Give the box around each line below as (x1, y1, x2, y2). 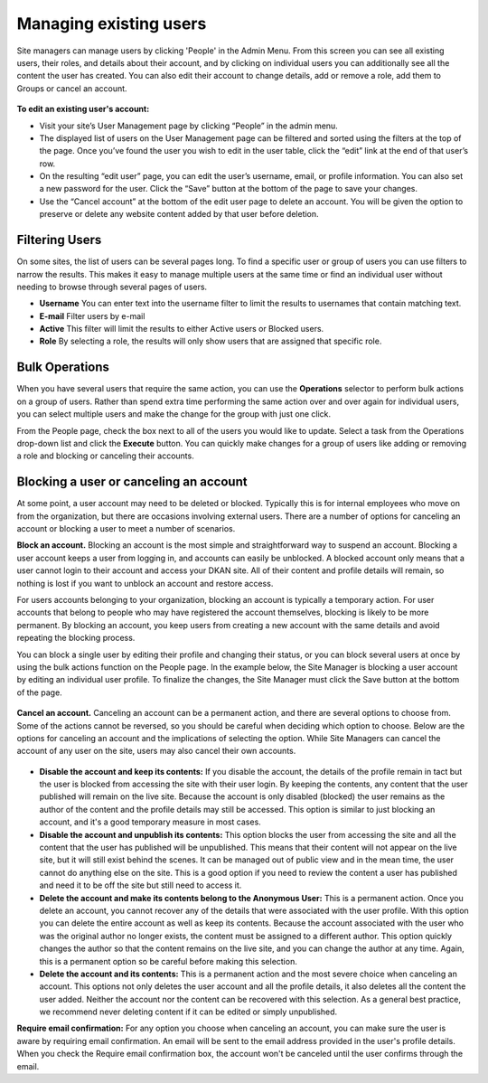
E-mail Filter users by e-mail (39, 310, 145, 321)
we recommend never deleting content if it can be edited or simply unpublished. (39, 1006, 338, 1017)
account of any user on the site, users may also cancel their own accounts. (16, 746, 296, 757)
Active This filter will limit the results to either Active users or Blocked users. (39, 324, 324, 334)
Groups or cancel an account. (16, 82, 127, 94)
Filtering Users (16, 232, 102, 248)
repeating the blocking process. (16, 633, 136, 644)
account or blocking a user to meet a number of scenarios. (16, 523, 236, 534)
